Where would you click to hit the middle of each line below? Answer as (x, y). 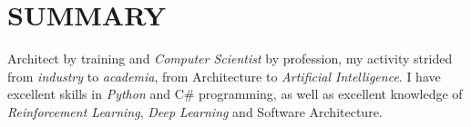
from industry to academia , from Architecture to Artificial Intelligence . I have (224, 76)
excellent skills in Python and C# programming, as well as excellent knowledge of (235, 94)
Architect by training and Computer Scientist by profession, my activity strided (230, 59)
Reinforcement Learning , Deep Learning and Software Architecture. (195, 111)
